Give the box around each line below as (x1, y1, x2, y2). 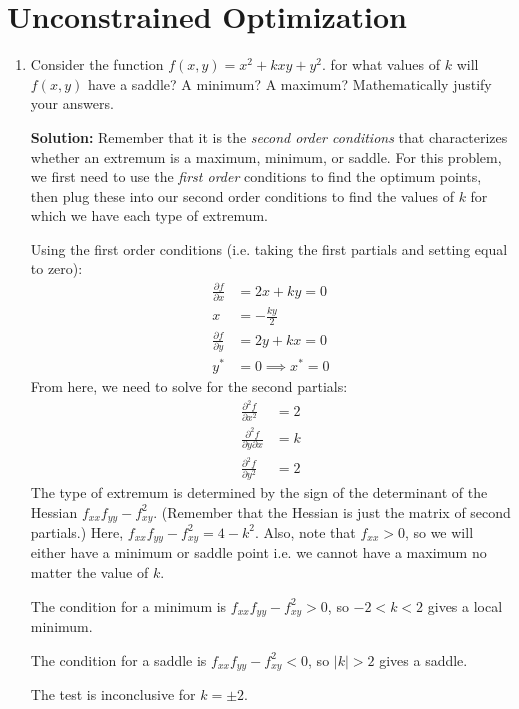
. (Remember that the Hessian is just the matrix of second (153, 501, 511, 522)
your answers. (30, 93, 114, 114)
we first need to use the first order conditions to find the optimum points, (30, 166, 482, 187)
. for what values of (322, 54, 440, 75)
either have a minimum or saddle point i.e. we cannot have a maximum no (30, 542, 487, 563)
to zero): (30, 258, 83, 279)
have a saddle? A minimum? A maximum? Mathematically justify (87, 73, 492, 94)
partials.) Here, (30, 521, 124, 542)
